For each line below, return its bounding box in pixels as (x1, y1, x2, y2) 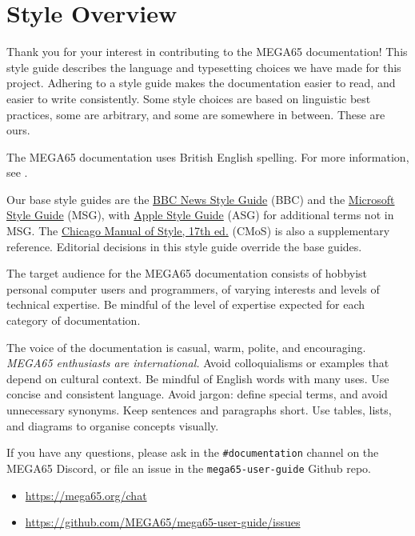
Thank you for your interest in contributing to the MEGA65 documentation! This (6, 43, 408, 60)
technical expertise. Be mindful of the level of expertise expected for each (6, 296, 365, 313)
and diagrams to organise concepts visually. (6, 417, 219, 434)
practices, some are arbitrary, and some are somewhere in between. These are (6, 106, 385, 122)
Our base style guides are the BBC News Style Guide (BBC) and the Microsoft (6, 190, 395, 207)
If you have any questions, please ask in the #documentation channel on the (6, 444, 379, 461)
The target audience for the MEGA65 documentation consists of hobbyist (6, 265, 368, 282)
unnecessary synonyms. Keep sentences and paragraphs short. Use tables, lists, (6, 402, 392, 418)
